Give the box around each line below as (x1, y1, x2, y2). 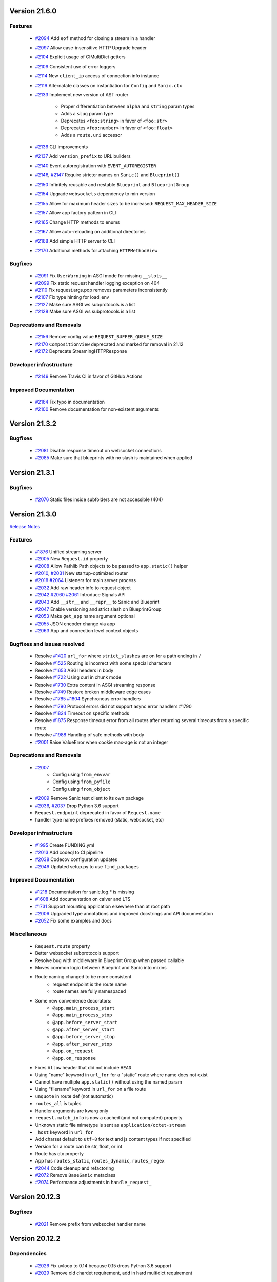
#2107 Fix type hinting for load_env (35, 294, 110, 300)
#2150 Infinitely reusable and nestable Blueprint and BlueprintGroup (35, 181, 190, 187)
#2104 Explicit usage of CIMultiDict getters (35, 54, 126, 60)
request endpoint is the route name (52, 981, 127, 987)
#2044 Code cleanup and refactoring (35, 1165, 114, 1171)
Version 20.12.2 (9, 1234, 61, 1243)
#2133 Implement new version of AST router (35, 91, 129, 97)
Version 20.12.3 (9, 1193, 61, 1201)
